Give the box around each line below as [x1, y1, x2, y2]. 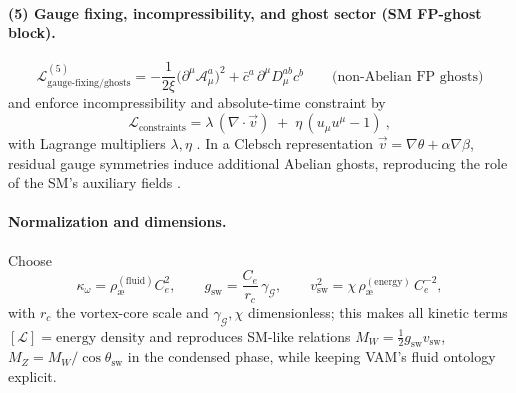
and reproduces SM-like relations [149, 325, 351, 346]
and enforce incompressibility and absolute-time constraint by [8, 92, 386, 113]
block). [8, 22, 56, 43]
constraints [138, 122, 186, 133]
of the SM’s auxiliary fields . [8, 172, 181, 193]
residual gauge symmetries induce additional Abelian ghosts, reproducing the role [8, 152, 508, 173]
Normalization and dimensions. [8, 211, 227, 232]
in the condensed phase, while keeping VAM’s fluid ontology [127, 346, 496, 367]
